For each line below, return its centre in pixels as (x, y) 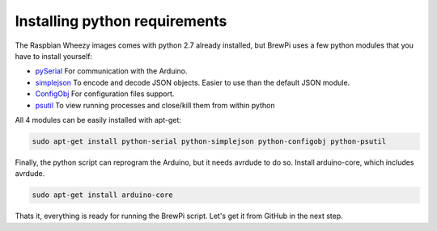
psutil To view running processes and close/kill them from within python (155, 105)
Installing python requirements (121, 21)
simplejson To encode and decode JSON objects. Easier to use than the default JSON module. (193, 82)
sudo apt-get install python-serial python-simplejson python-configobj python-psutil (209, 141)
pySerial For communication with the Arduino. (111, 71)
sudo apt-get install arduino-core (102, 195)
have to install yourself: (54, 56)
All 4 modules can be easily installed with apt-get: (98, 120)
